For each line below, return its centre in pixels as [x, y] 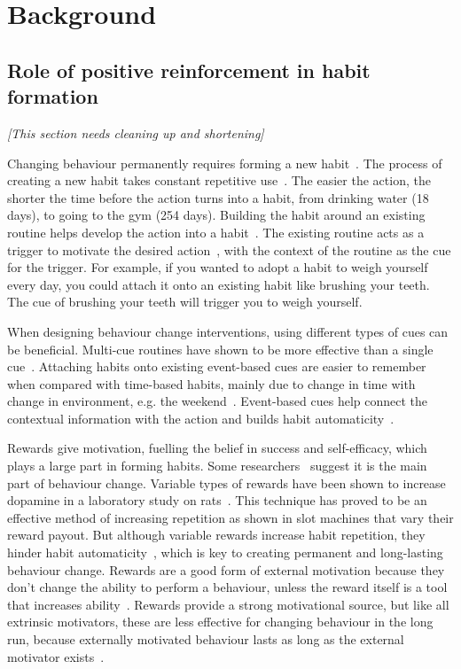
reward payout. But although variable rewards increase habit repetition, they [216, 535]
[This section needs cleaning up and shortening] [136, 132]
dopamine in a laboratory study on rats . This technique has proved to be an [217, 500]
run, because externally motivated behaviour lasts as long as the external [206, 639]
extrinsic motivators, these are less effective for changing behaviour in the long [220, 622]
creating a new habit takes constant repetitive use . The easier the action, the [219, 180]
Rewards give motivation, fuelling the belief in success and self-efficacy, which [217, 448]
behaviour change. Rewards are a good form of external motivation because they [226, 569]
